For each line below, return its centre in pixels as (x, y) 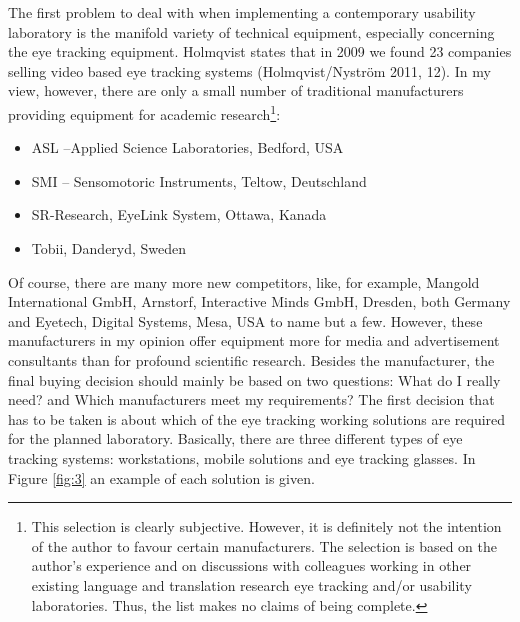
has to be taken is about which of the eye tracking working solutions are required (257, 418)
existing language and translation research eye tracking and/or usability (251, 584)
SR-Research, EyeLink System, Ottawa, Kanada (179, 214)
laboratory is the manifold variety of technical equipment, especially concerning (251, 31)
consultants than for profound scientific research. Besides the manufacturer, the (251, 359)
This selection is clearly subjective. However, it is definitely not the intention (266, 526)
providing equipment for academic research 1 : (144, 112)
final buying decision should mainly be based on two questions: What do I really (254, 379)
